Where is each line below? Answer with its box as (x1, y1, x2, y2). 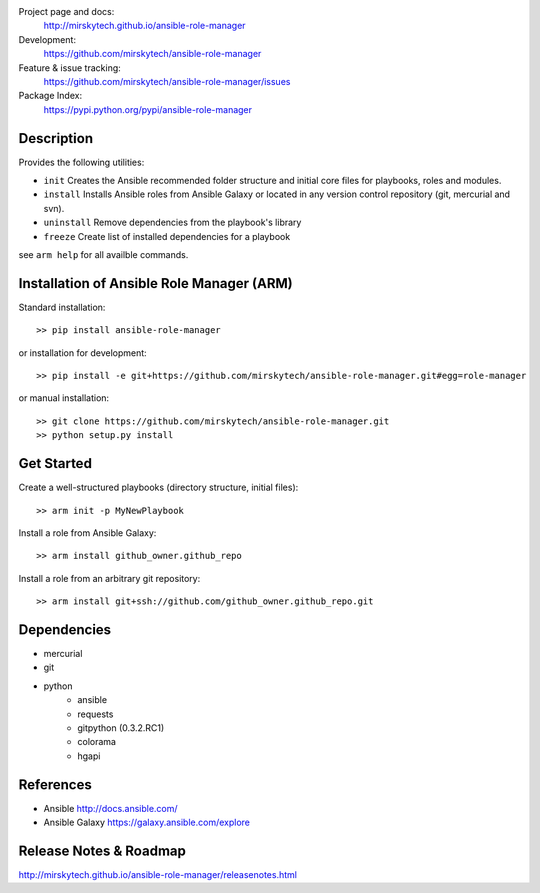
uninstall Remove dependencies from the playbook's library (43, 216, 302, 229)
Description (18, 130, 94, 147)
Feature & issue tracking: (18, 61, 122, 74)
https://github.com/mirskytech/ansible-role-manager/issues (43, 75, 291, 87)
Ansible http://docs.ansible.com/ (43, 802, 179, 814)
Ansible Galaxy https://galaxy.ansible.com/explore (43, 816, 250, 829)
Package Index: (18, 90, 83, 102)
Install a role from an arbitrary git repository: (18, 572, 201, 584)
